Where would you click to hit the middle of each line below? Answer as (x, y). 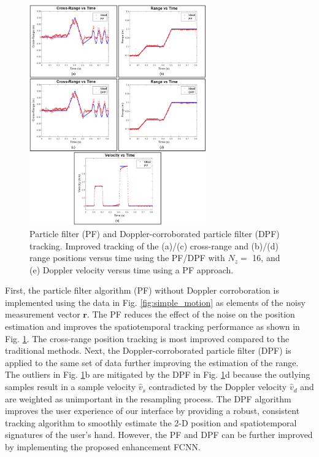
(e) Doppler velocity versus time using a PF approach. (132, 269)
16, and (266, 258)
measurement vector (43, 314)
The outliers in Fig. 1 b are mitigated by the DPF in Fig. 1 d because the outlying (158, 374)
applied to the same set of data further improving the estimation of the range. (152, 362)
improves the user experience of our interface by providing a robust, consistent (152, 411)
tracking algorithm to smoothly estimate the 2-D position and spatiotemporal (151, 422)
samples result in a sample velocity (71, 387)
